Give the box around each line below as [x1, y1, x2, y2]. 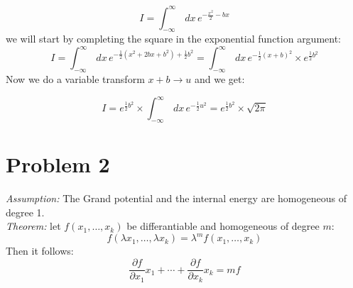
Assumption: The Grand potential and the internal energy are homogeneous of [6, 191, 347, 206]
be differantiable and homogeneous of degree [126, 218, 320, 233]
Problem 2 [6, 150, 110, 179]
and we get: [195, 72, 245, 87]
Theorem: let [6, 218, 61, 233]
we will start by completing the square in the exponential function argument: [6, 31, 342, 46]
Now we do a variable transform [6, 72, 145, 87]
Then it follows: [6, 243, 74, 258]
